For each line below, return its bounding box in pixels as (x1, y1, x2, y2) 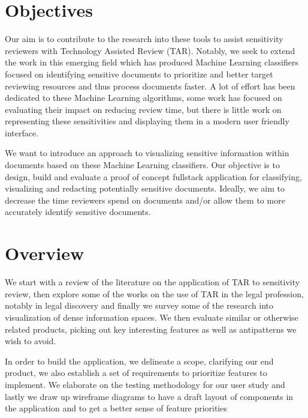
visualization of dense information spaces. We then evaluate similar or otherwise (5, 310, 298, 323)
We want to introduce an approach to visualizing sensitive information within (5, 147, 289, 159)
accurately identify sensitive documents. (5, 205, 151, 218)
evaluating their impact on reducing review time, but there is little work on (5, 103, 282, 115)
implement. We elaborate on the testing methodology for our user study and (5, 378, 285, 390)
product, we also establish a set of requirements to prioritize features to (5, 366, 267, 379)
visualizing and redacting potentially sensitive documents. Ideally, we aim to (5, 182, 285, 195)
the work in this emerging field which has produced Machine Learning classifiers (5, 56, 298, 68)
